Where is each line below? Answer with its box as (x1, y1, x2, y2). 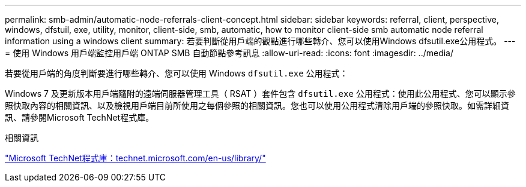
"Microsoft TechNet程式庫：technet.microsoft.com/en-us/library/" (5, 153, 266, 163)
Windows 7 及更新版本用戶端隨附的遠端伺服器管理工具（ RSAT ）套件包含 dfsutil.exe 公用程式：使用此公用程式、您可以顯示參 (5, 88, 516, 99)
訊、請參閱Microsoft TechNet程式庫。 (5, 112, 154, 122)
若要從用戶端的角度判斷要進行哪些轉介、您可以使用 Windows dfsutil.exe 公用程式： (5, 68, 348, 78)
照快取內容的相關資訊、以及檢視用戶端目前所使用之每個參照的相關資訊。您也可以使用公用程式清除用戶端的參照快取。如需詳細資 (5, 100, 509, 111)
